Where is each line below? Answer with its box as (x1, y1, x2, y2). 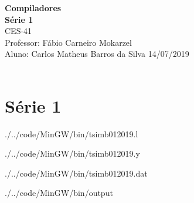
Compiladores (5, 2, 62, 13)
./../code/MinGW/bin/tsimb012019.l (5, 127, 138, 140)
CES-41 (5, 25, 32, 37)
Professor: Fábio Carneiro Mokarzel (5, 36, 132, 48)
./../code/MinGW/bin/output (5, 187, 113, 199)
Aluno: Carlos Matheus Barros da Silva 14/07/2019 (5, 48, 189, 60)
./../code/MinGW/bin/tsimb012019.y (5, 147, 140, 160)
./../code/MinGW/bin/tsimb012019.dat (5, 167, 148, 179)
